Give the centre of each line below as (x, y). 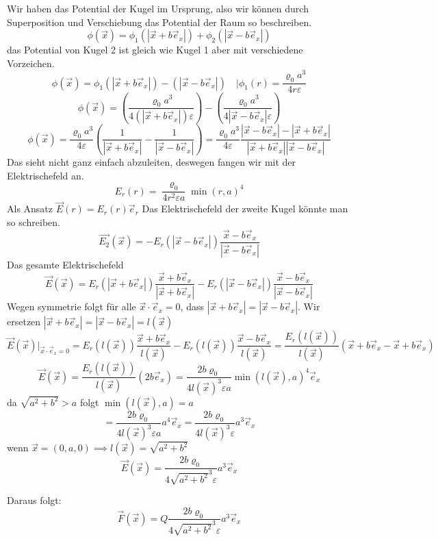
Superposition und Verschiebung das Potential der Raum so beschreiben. (159, 22)
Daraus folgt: (34, 500)
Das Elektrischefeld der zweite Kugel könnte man (245, 209)
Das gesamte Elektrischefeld (65, 264)
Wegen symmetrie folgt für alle (72, 306)
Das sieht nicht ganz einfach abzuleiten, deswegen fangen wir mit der (152, 162)
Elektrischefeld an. (46, 175)
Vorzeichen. (31, 63)
